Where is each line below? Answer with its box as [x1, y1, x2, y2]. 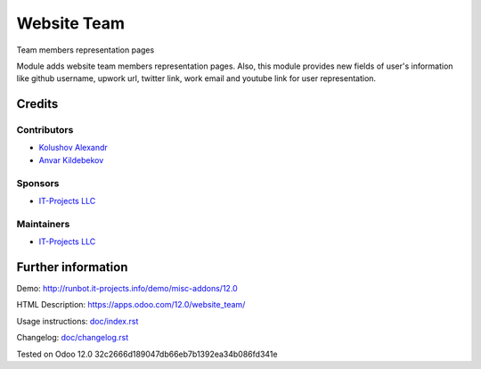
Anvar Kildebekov [38, 154, 104, 165]
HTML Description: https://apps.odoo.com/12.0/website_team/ [16, 299, 246, 310]
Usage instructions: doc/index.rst [16, 316, 139, 326]
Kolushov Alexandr [38, 143, 109, 153]
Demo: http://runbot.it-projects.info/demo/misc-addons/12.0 [16, 283, 238, 294]
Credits [16, 96, 59, 111]
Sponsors [16, 176, 60, 189]
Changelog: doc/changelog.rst [16, 332, 129, 343]
